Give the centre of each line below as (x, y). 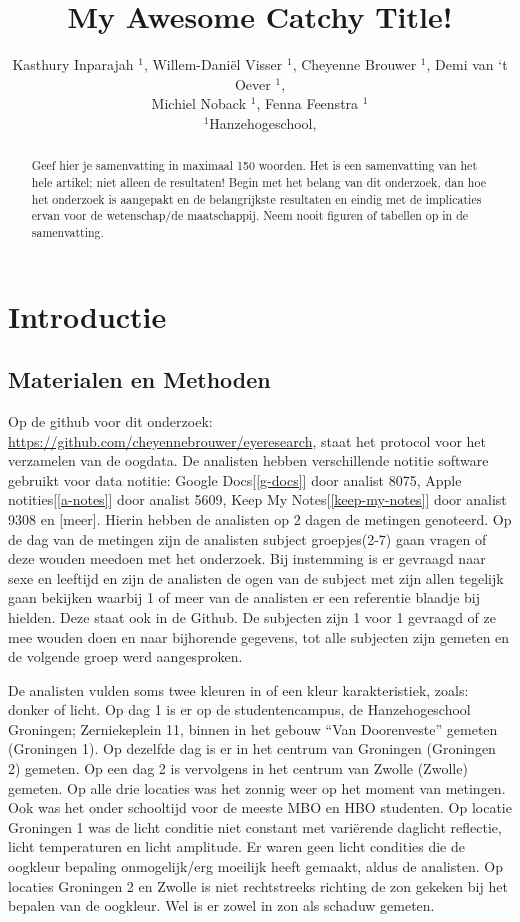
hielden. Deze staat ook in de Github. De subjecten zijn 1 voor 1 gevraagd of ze (252, 616)
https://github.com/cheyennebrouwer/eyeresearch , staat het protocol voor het (247, 440)
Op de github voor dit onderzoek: (110, 420)
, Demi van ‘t (467, 64)
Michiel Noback (199, 103)
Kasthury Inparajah (73, 64)
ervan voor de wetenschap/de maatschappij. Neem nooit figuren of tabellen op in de (250, 215)
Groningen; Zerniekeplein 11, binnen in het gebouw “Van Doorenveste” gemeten (253, 728)
